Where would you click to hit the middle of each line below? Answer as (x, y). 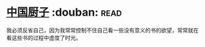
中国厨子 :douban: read (64, 12)
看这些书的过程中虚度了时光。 (44, 37)
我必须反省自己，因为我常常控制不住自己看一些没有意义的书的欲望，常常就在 (103, 30)
